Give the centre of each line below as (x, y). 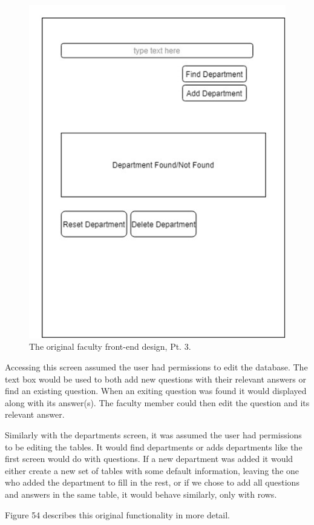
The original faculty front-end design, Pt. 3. (110, 346)
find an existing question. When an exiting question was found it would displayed (156, 391)
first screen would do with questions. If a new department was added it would (149, 459)
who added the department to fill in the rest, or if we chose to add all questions (152, 482)
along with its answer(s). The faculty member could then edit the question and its (157, 402)
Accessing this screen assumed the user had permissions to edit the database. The (156, 367)
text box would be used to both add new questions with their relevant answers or (155, 379)
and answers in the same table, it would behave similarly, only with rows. (141, 494)
